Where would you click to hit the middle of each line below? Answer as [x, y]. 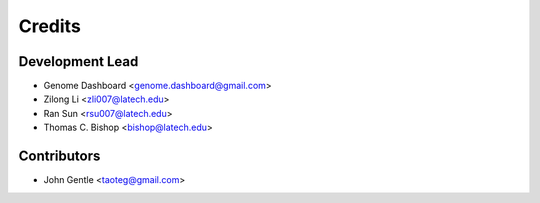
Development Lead [78, 61]
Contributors [59, 156]
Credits [50, 26]
